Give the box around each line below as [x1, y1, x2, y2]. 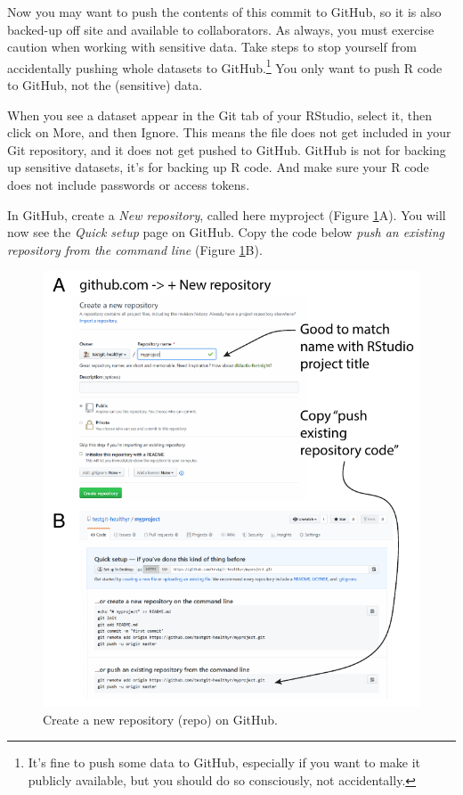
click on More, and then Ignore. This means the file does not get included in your [7, 123, 451, 142]
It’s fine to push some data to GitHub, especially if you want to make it [28, 753, 421, 772]
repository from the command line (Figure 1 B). [7, 240, 263, 258]
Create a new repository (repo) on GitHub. [43, 709, 279, 728]
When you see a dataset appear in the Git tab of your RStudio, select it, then [7, 105, 432, 124]
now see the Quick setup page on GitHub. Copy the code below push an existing [7, 223, 444, 242]
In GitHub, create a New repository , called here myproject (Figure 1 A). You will [7, 205, 446, 224]
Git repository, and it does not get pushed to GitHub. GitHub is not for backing [7, 140, 446, 159]
